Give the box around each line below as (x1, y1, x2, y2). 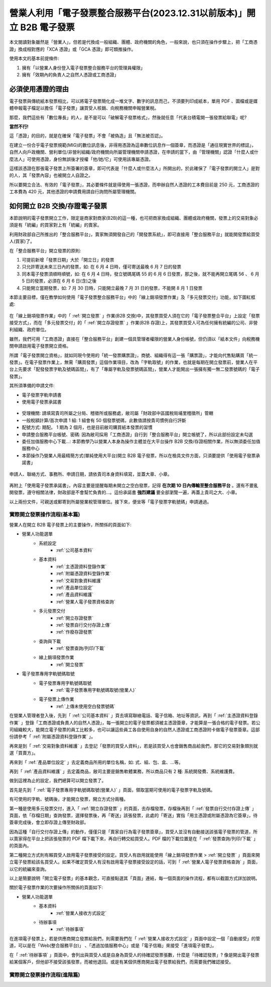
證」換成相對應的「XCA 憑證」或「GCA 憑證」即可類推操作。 (9, 46, 136, 52)
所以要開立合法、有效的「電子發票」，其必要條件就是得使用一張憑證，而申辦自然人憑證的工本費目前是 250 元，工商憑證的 (9, 182, 259, 188)
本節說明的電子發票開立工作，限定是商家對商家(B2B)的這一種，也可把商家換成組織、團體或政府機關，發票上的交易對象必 (9, 215, 258, 221)
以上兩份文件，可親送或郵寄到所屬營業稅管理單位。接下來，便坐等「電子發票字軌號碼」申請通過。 (9, 498, 212, 505)
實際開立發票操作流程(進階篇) (9, 971, 80, 978)
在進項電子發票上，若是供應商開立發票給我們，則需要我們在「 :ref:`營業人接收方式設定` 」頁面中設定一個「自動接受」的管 (9, 935, 260, 941)
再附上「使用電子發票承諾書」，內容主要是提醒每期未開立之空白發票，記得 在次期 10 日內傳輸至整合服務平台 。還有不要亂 (9, 482, 258, 488)
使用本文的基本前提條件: (9, 55, 60, 61)
